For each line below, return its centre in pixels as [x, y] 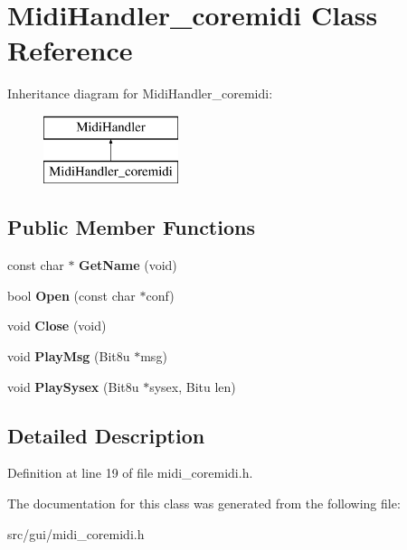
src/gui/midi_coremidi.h [76, 533]
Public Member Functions [131, 227]
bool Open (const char [71, 295]
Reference [70, 50]
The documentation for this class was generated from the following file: [204, 503]
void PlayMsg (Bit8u [69, 356]
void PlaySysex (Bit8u [73, 386]
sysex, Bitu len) [193, 386]
